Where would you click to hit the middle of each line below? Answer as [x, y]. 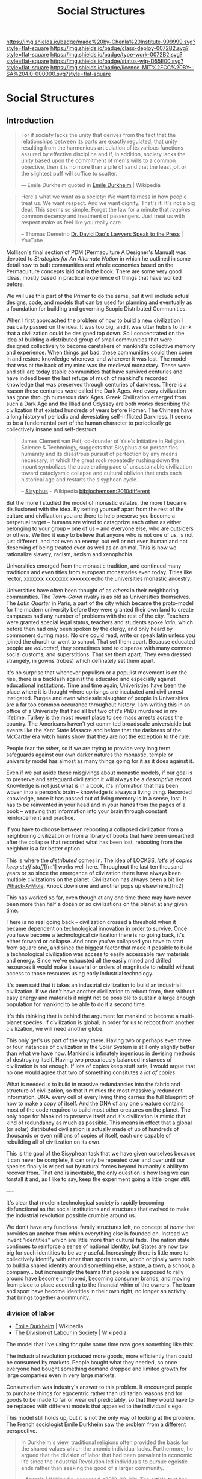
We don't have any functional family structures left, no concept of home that [101, 1227]
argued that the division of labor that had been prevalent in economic [106, 1455]
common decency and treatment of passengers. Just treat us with [103, 216]
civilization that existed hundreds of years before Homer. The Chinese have [100, 410]
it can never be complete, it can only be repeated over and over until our [96, 1160]
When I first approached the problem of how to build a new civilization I [95, 320]
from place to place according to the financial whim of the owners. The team [101, 1285]
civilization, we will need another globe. [55, 1029]
